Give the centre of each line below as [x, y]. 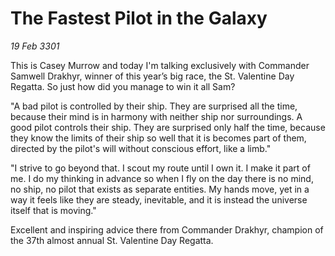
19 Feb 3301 [35, 46]
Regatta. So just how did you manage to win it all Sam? [123, 86]
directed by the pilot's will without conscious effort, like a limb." [141, 148]
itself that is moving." [53, 210]
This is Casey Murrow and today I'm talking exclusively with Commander [160, 65]
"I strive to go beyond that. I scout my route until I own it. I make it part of [160, 168]
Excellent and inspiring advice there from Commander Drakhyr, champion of [167, 229]
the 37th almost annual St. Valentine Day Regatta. [112, 240]
